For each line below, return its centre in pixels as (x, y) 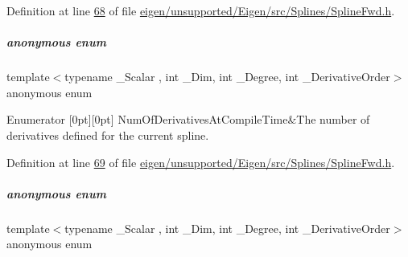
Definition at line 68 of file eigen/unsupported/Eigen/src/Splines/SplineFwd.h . (201, 10)
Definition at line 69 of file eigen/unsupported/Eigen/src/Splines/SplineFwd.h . (201, 162)
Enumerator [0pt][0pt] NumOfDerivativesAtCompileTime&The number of (188, 119)
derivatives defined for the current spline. (108, 135)
